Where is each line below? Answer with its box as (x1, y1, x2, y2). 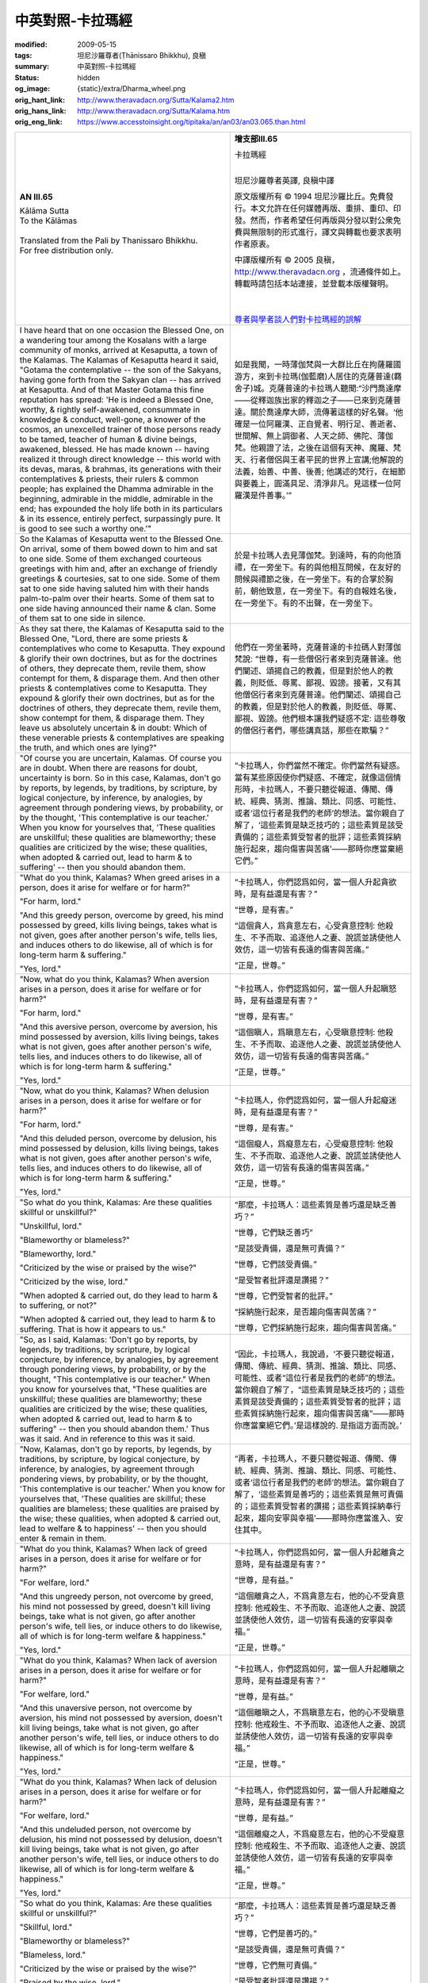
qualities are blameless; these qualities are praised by (19, 1503, 220, 1514)
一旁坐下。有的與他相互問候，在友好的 (258, 562, 402, 573)
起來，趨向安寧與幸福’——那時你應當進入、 (234, 1512, 396, 1523)
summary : (14, 62, 50, 71)
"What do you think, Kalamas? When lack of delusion (19, 1776, 217, 1787)
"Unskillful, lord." (19, 1220, 82, 1231)
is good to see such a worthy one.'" (19, 523, 152, 534)
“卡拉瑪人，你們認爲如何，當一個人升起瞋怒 (234, 983, 397, 994)
